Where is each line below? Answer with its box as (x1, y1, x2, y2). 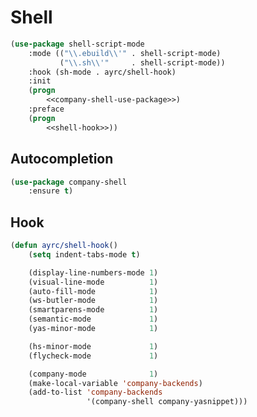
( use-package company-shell (10, 177, 128, 187)
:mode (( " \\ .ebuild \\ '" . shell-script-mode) (28, 48, 222, 58)
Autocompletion (10, 151, 114, 168)
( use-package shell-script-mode (10, 39, 145, 49)
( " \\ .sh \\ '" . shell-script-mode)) (59, 57, 226, 68)
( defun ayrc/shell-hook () (10, 241, 118, 251)
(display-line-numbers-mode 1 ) (28, 267, 159, 278)
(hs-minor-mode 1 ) (28, 341, 159, 351)
